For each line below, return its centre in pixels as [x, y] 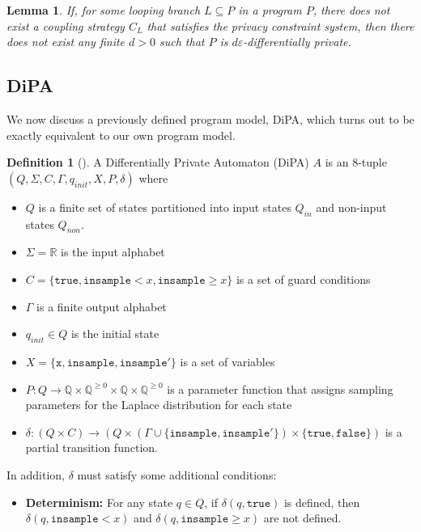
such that [182, 42]
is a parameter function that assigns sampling [280, 388]
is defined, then [322, 502]
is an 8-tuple [356, 162]
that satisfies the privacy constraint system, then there [281, 25]
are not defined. [302, 518]
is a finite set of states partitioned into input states [165, 207]
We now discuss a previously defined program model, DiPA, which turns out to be [210, 118]
